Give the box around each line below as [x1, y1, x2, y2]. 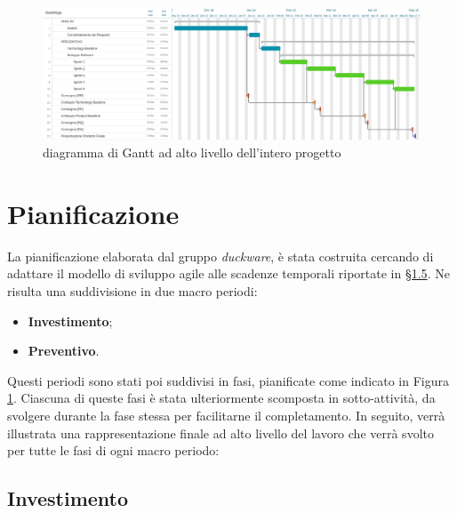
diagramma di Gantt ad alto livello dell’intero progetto [43, 143, 341, 162]
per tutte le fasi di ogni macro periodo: [7, 441, 220, 460]
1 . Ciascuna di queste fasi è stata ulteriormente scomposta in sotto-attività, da [7, 389, 436, 407]
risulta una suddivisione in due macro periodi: [7, 281, 258, 300]
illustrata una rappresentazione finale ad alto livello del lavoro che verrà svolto [7, 423, 434, 442]
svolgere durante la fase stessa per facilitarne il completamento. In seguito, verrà [7, 405, 445, 424]
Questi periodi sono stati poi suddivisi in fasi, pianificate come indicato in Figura [7, 371, 450, 389]
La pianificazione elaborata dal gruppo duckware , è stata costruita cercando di [7, 246, 434, 265]
